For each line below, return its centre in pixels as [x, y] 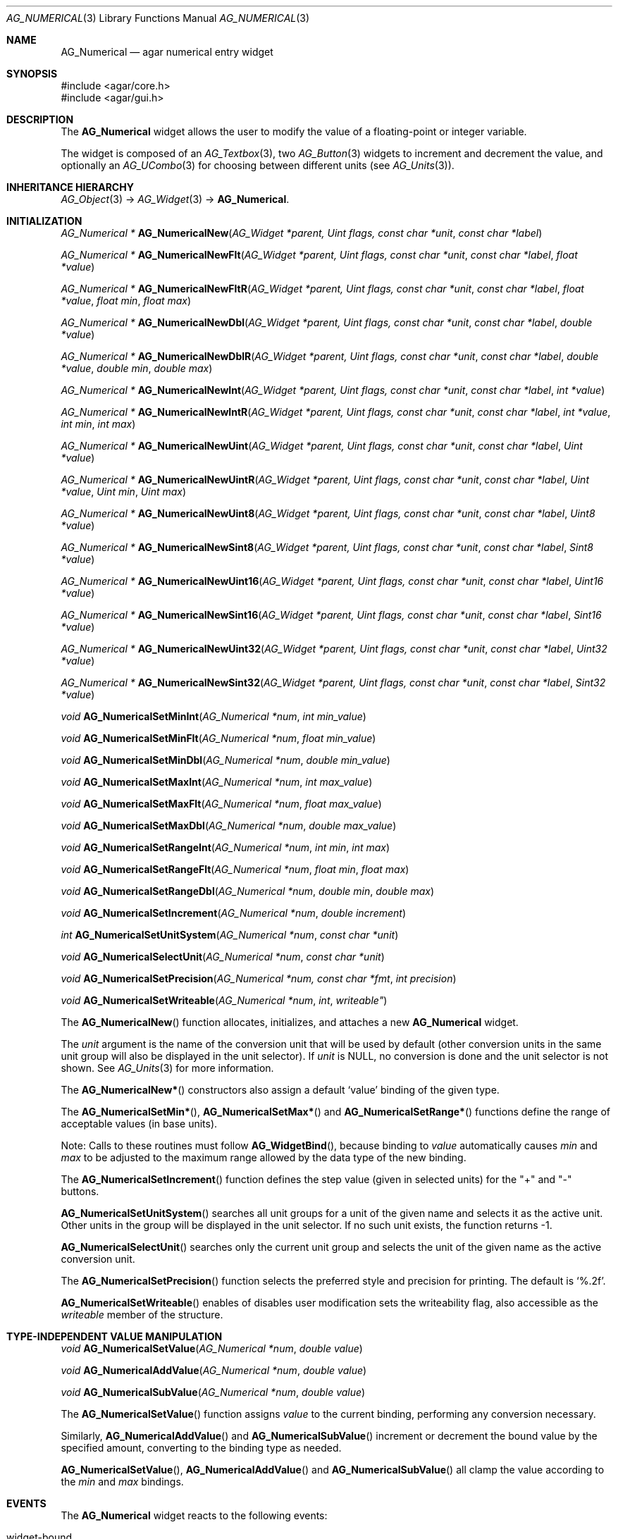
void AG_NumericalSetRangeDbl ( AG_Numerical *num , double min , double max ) [248, 891]
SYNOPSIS [32, 74]
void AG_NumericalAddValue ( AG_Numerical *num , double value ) [214, 1370]
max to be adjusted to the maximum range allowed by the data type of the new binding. [264, 1157]
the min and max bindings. [122, 1482]
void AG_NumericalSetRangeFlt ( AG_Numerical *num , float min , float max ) [235, 869]
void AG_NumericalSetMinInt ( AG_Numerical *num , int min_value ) [214, 716]
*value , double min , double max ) [137, 368]
